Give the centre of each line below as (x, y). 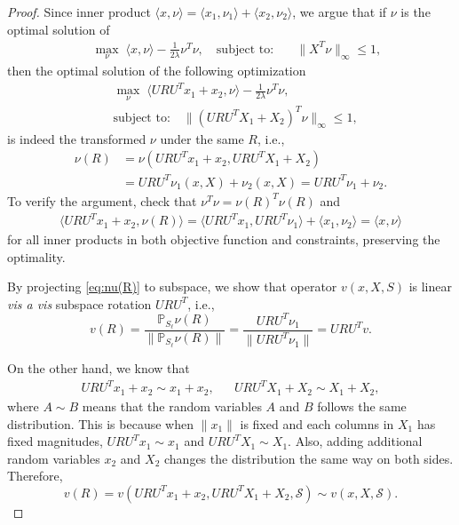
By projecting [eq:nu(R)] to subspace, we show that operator (172, 286)
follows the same (362, 406)
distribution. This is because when (100, 423)
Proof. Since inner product (79, 12)
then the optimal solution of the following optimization (157, 70)
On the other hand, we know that (99, 368)
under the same (202, 138)
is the (415, 12)
